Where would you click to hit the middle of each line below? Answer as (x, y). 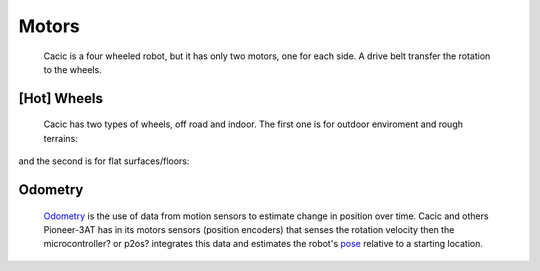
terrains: (61, 138)
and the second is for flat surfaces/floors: (104, 161)
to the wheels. (72, 69)
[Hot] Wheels (61, 98)
